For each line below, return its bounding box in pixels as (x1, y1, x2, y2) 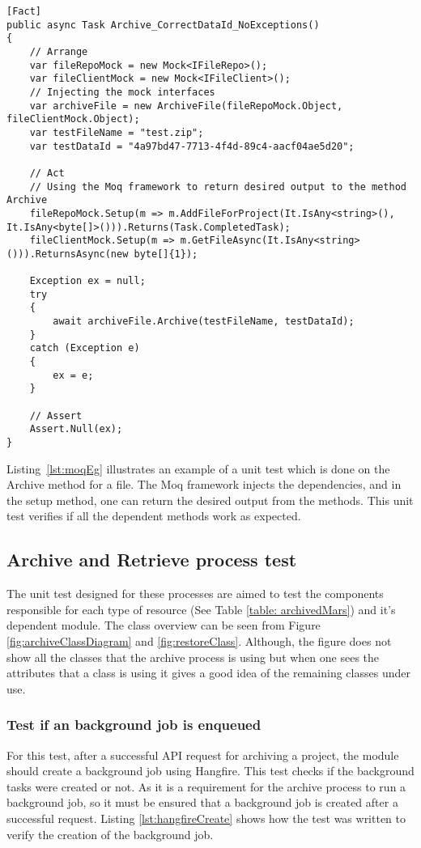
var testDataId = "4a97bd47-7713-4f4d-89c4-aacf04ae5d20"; (29, 140, 355, 152)
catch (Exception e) (29, 342, 140, 354)
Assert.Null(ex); (29, 423, 123, 435)
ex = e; (53, 369, 94, 381)
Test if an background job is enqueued (6, 714, 262, 735)
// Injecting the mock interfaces (29, 86, 215, 98)
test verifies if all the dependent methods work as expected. (6, 507, 301, 524)
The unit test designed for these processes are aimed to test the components (6, 585, 384, 602)
